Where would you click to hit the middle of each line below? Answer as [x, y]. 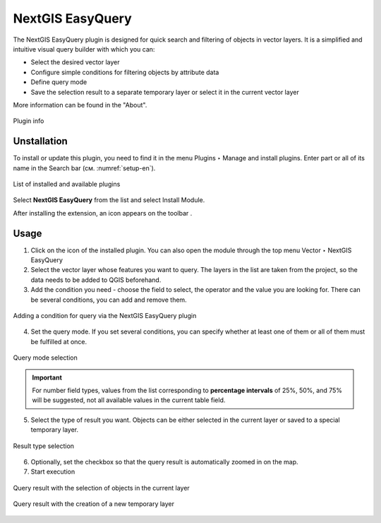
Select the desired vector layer [75, 62]
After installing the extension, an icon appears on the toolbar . [103, 213]
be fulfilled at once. [59, 341]
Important [47, 377]
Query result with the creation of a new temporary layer [94, 504]
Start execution [53, 472]
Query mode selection [45, 358]
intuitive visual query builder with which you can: [84, 49]
